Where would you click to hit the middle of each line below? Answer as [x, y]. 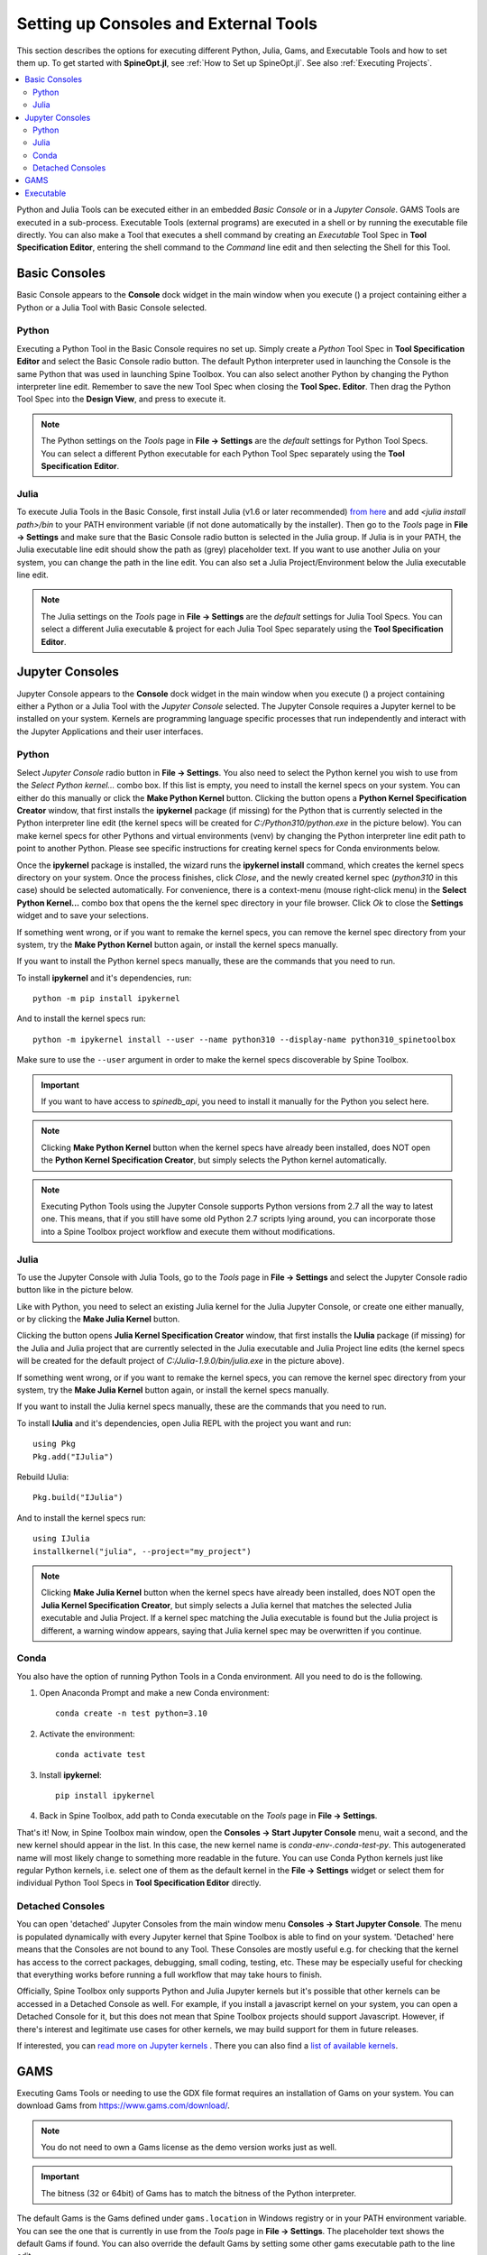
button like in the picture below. [75, 1290]
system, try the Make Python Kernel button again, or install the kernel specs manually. [177, 944]
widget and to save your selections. [83, 916]
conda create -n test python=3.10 [131, 1713]
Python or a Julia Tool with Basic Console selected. [112, 308]
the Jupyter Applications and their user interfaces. [110, 732]
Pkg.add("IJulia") [74, 1456]
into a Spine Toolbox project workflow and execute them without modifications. [188, 1231]
